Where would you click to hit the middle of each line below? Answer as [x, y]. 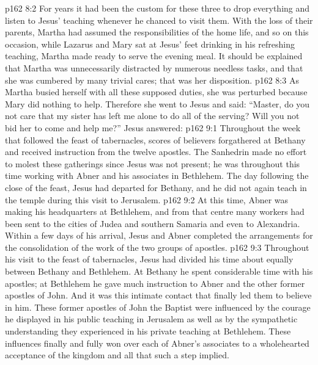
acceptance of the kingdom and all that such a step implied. [117, 355]
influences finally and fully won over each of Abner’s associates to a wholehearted [157, 343]
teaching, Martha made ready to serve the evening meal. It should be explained [154, 56]
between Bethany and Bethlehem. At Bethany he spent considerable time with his [159, 271]
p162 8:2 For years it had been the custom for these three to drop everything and [157, 8]
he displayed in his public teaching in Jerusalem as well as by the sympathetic [151, 319]
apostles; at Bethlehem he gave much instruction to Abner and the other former [155, 283]
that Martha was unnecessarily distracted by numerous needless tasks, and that [154, 67]
